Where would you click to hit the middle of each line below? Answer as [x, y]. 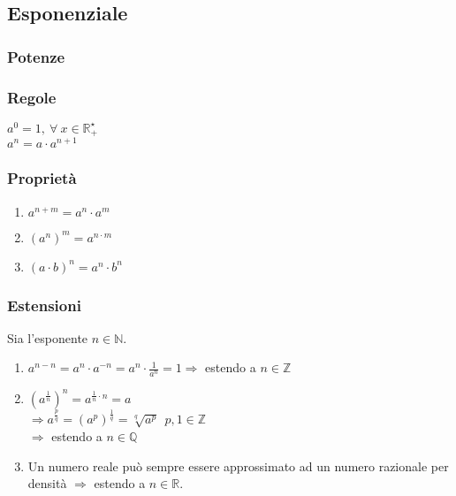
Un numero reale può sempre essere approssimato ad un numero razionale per [238, 465]
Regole [32, 97]
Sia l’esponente [48, 337]
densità [47, 483]
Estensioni [44, 305]
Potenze [36, 56]
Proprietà [42, 178]
